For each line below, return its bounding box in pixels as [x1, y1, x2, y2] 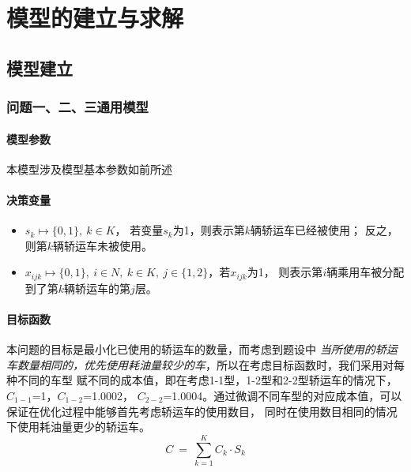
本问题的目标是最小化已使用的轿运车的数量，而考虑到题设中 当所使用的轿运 [6, 341, 398, 358]
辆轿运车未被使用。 [53, 237, 153, 253]
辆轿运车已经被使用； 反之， [250, 222, 398, 238]
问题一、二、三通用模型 [6, 97, 149, 117]
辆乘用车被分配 [326, 264, 405, 280]
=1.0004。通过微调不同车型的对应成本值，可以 [163, 388, 402, 403]
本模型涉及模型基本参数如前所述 [6, 160, 172, 177]
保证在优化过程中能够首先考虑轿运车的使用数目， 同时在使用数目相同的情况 [6, 403, 398, 419]
